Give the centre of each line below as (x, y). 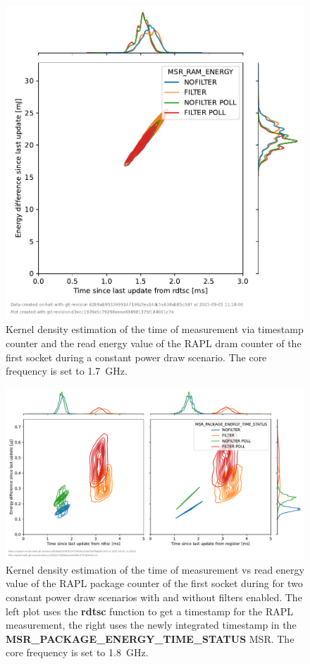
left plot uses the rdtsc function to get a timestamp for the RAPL (149, 611)
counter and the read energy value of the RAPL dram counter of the (154, 343)
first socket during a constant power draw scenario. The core (136, 357)
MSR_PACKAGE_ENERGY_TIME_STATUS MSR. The (150, 638)
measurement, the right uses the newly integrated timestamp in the (151, 625)
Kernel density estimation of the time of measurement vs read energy (155, 569)
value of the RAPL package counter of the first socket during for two (154, 583)
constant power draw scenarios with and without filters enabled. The (154, 597)
